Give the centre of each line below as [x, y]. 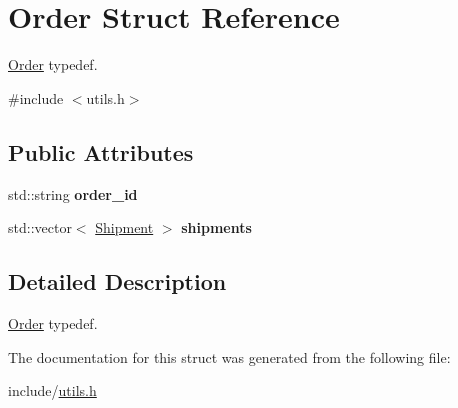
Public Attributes [101, 151]
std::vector [40, 227]
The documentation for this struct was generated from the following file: [229, 356]
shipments [216, 227]
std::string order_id [73, 193]
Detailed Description [117, 281]
